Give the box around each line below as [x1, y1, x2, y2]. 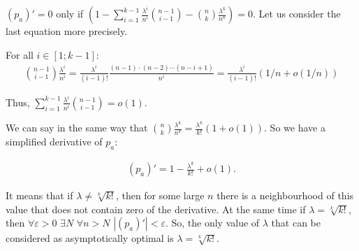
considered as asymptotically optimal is [6, 231, 174, 245]
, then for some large [115, 188, 205, 203]
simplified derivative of [6, 134, 103, 149]
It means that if [6, 188, 73, 203]
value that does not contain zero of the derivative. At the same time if [6, 201, 306, 216]
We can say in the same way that [6, 120, 148, 134]
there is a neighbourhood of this [217, 188, 354, 203]
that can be [271, 215, 321, 230]
